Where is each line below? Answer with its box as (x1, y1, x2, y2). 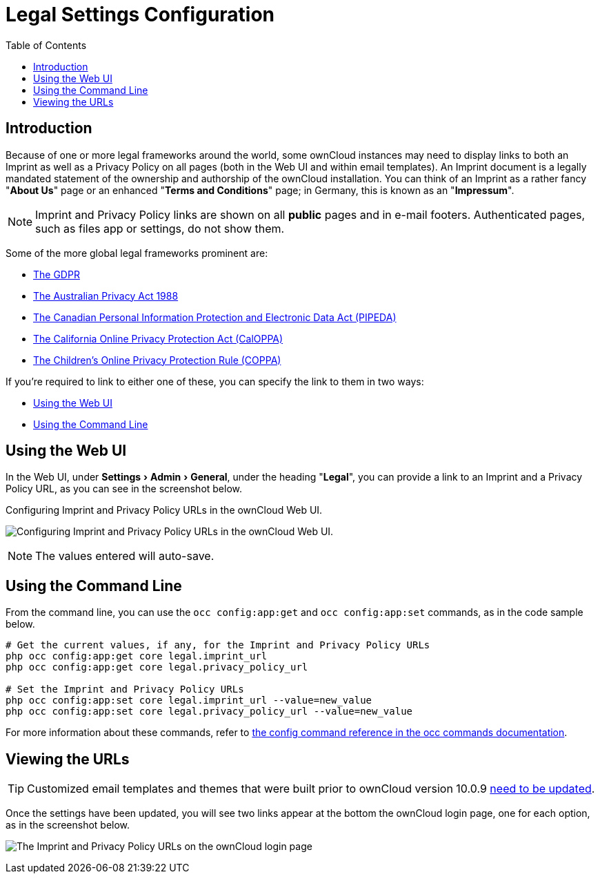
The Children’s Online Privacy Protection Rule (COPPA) (33, 354, 281, 366)
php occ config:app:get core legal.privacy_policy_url (6, 661, 308, 673)
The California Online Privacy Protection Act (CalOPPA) (33, 332, 283, 345)
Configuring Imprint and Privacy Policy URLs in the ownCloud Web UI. (6, 504, 323, 516)
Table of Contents (6, 39, 87, 51)
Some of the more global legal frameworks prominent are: (6, 247, 268, 259)
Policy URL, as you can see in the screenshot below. (6, 483, 243, 495)
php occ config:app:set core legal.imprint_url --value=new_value (6, 695, 372, 706)
